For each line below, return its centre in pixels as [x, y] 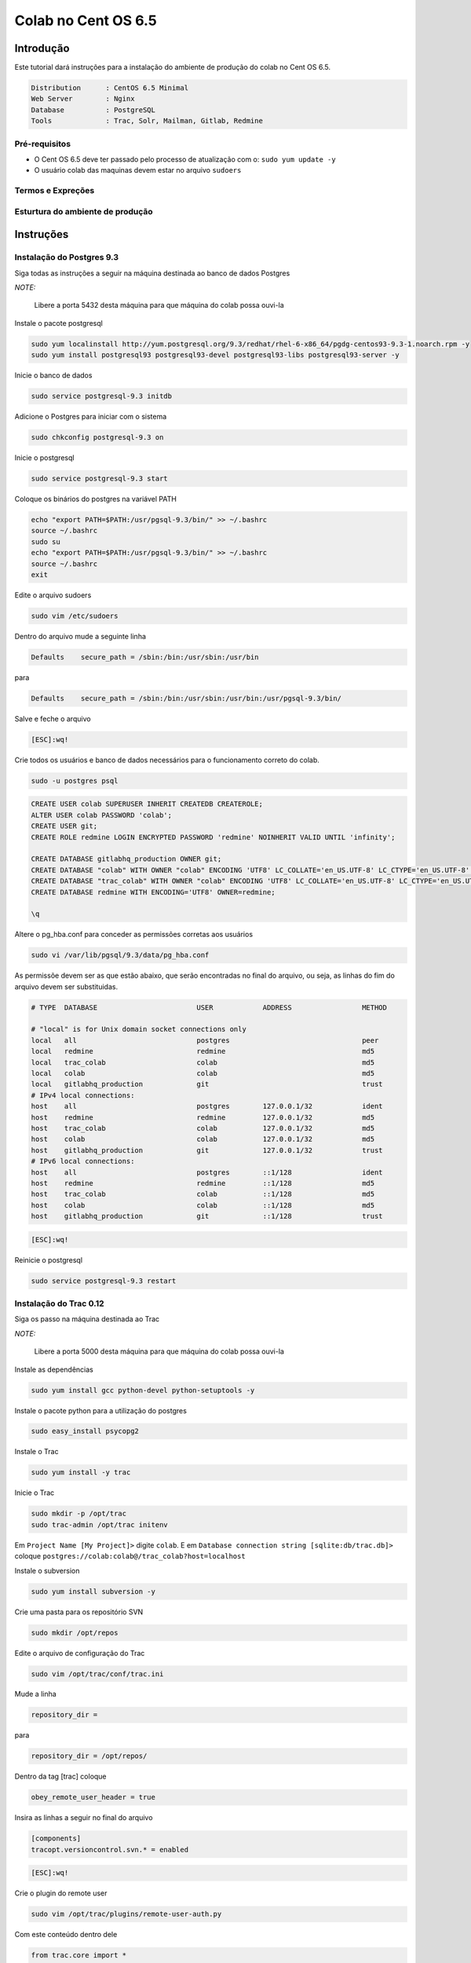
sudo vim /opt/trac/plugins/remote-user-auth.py [126, 1914]
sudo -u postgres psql [75, 780]
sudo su [46, 541]
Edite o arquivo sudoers [53, 595]
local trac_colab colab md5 [203, 1062]
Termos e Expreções [55, 191]
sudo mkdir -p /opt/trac [79, 1514]
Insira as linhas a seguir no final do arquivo [84, 1818]
